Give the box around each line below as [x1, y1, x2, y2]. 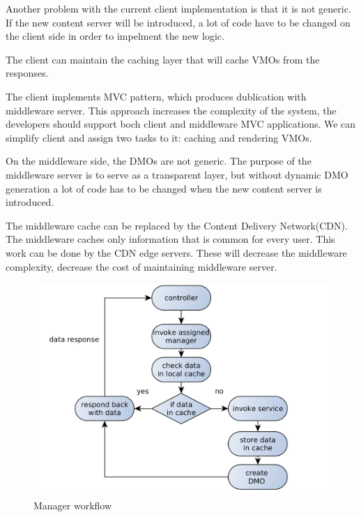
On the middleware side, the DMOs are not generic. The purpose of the [6, 153, 312, 168]
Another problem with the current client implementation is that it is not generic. [6, 1, 351, 15]
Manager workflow [33, 497, 112, 512]
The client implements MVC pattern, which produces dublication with [6, 89, 307, 103]
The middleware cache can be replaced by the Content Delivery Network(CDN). [6, 218, 348, 232]
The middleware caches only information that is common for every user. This [6, 232, 335, 246]
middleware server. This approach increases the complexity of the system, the [6, 103, 337, 117]
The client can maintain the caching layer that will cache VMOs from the [6, 52, 320, 66]
